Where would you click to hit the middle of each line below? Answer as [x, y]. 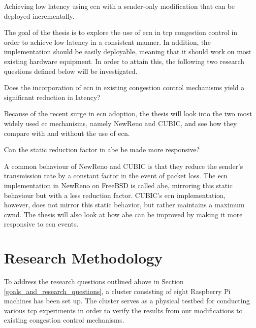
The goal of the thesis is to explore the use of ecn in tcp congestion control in [121, 32]
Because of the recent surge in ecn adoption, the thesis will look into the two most [128, 114]
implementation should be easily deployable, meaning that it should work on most [128, 51]
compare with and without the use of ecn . [67, 133]
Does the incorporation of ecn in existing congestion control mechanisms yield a [124, 87]
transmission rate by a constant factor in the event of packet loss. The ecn [116, 176]
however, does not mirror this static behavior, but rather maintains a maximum [124, 205]
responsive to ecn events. [41, 224]
